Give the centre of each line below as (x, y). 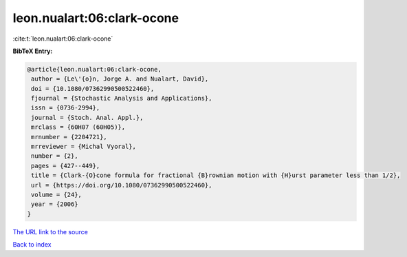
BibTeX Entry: (33, 51)
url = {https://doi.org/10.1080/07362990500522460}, (122, 185)
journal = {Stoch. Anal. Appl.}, (87, 117)
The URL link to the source (51, 232)
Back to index (32, 245)
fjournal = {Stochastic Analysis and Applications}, (122, 99)
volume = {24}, (57, 195)
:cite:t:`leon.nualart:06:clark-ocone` (63, 39)
